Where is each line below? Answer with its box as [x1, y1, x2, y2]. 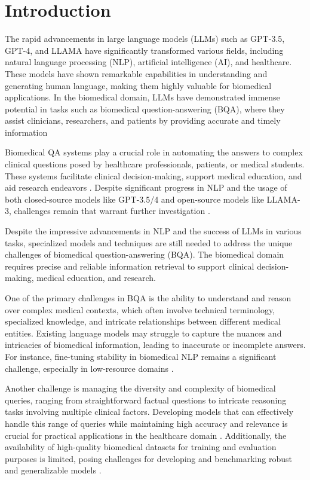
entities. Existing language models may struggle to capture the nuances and [5, 326, 282, 339]
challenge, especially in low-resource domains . [5, 362, 174, 374]
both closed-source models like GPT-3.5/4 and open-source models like [5, 192, 264, 205]
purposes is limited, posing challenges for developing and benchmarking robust [5, 452, 292, 464]
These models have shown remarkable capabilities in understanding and [5, 67, 268, 80]
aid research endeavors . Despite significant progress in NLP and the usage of [5, 181, 287, 194]
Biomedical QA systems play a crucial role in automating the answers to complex [5, 146, 303, 158]
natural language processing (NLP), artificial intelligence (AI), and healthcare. [5, 56, 292, 68]
